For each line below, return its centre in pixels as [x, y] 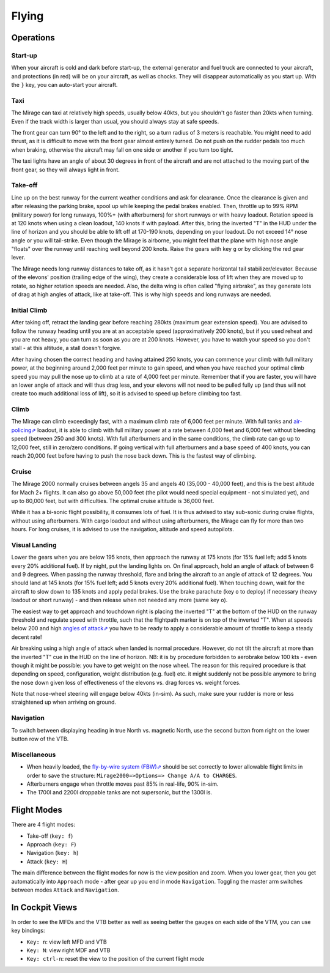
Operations [33, 38]
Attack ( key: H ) [47, 861]
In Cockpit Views [44, 907]
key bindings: [28, 931]
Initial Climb [29, 310]
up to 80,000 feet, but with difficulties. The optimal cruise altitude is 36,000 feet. [113, 501]
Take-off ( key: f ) [50, 836]
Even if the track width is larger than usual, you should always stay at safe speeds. [115, 121]
